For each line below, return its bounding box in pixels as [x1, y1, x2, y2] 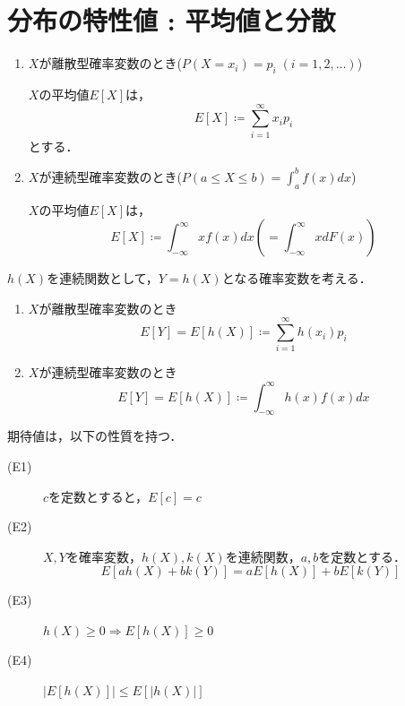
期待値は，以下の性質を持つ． [7, 426, 183, 445]
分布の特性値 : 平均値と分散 [7, 2, 336, 39]
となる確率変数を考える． [221, 269, 372, 288]
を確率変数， [65, 547, 142, 565]
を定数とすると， [48, 486, 149, 505]
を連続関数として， [47, 269, 159, 288]
